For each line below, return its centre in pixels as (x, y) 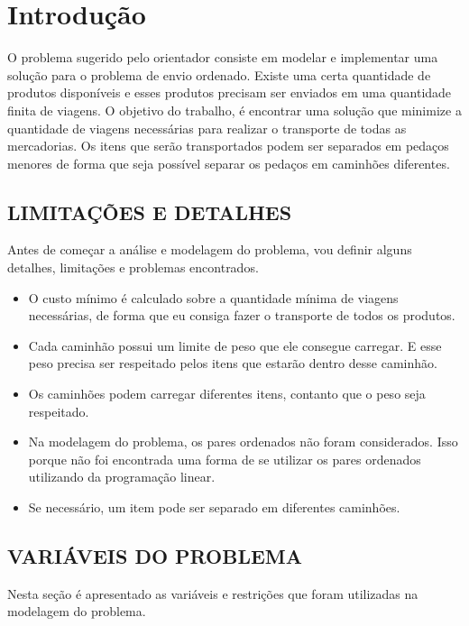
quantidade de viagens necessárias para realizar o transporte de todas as (207, 128)
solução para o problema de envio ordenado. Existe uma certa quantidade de (219, 74)
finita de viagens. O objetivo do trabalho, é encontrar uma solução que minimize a (234, 110)
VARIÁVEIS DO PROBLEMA (155, 556)
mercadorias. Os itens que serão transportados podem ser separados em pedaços (228, 146)
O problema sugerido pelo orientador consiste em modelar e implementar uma (223, 57)
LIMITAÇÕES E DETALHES (150, 212)
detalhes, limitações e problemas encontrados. (133, 267)
